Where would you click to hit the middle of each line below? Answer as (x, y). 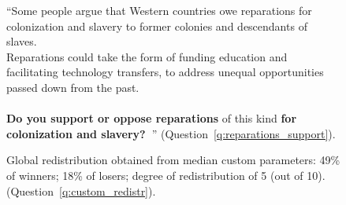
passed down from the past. (73, 87)
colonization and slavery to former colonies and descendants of (157, 26)
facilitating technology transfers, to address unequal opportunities (165, 72)
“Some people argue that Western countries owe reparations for (159, 10)
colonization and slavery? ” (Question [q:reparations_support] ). (171, 133)
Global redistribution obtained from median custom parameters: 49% (173, 160)
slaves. (22, 41)
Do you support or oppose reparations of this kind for (152, 118)
